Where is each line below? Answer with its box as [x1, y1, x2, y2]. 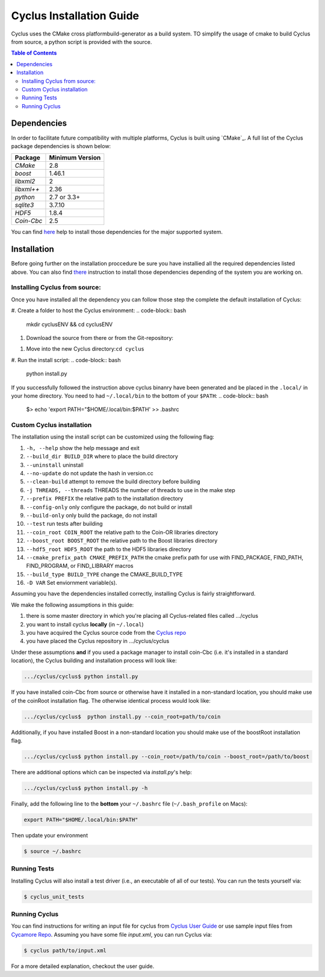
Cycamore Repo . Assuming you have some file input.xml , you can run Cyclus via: [11, 931, 212, 938]
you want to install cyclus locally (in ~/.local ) [26, 620, 144, 628]
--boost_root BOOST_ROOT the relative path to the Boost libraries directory [26, 537, 218, 544]
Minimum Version [49, 153, 101, 162]
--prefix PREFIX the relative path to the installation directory [26, 495, 184, 502]
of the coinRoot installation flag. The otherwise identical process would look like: [11, 697, 211, 704]
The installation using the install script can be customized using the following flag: [11, 433, 215, 440]
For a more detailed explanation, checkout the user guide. [11, 963, 155, 970]
